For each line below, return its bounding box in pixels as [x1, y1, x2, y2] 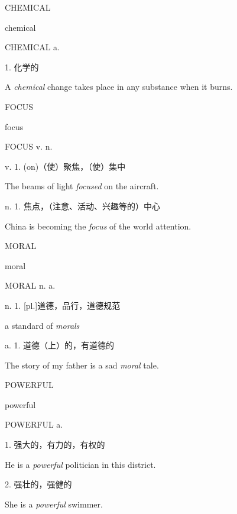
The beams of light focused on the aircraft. [5, 180, 159, 192]
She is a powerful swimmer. [5, 497, 103, 510]
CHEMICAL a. [5, 41, 60, 53]
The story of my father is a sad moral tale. [5, 358, 159, 371]
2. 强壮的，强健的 [5, 478, 72, 490]
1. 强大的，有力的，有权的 [5, 438, 105, 451]
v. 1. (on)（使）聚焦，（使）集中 [5, 160, 126, 172]
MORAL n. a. [5, 279, 56, 292]
